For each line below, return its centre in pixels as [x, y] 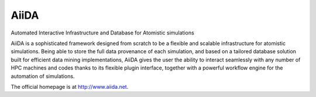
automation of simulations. [43, 76]
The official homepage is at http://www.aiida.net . [70, 86]
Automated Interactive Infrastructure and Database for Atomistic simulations [102, 33]
